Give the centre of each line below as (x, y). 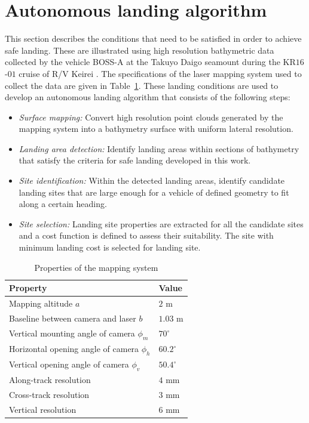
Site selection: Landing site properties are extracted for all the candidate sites (161, 223)
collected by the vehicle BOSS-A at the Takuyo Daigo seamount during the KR (150, 62)
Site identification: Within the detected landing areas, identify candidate (152, 180)
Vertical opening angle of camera (69, 364)
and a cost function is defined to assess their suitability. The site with (146, 235)
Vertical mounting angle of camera (72, 333)
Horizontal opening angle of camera (74, 348)
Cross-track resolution (49, 394)
